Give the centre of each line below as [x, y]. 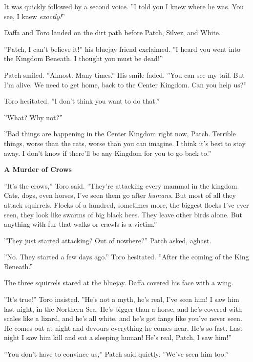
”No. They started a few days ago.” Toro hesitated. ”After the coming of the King [126, 257]
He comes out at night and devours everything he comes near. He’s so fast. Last [123, 328]
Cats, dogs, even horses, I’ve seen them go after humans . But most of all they [120, 195]
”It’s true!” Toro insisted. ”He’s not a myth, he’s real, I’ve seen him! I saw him [122, 299]
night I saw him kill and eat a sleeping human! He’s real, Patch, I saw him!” [118, 337]
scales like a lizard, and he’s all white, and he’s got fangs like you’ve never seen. [123, 318]
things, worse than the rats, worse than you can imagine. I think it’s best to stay [125, 143]
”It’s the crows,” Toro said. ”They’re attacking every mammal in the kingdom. [122, 185]
